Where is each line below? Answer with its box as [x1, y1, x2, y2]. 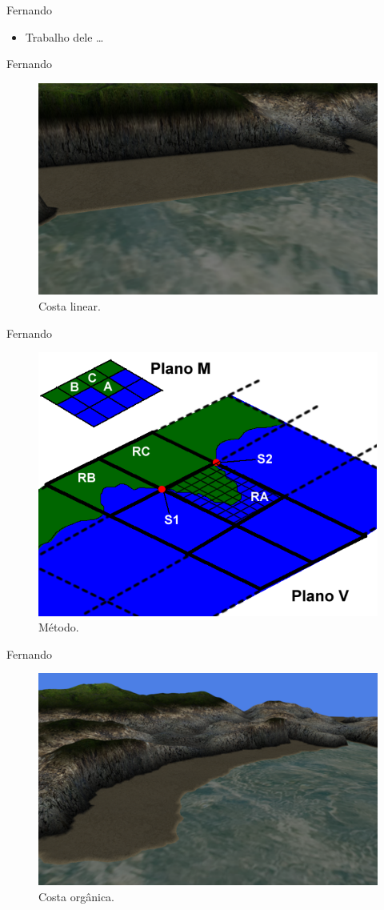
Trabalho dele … [25, 28, 104, 45]
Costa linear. [38, 297, 101, 314]
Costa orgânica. [38, 888, 115, 904]
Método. [38, 619, 79, 635]
